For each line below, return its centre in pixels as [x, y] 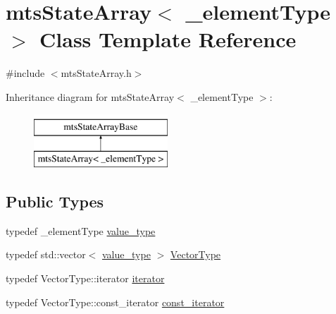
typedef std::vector [46, 254]
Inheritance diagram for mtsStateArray [90, 96]
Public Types [55, 201]
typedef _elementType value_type [81, 230]
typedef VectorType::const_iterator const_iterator [115, 302]
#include [25, 73]
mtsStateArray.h [96, 73]
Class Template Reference [168, 39]
